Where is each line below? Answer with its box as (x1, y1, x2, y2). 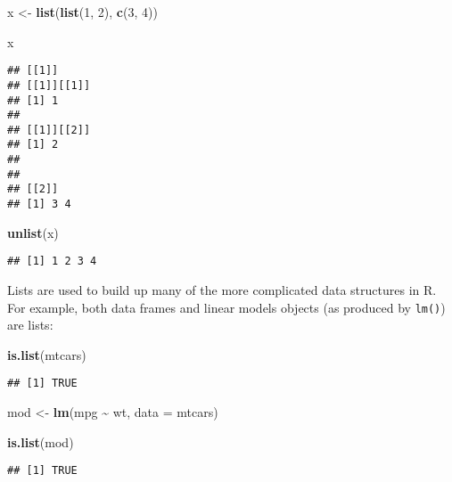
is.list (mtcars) (7, 345, 86, 364)
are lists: (7, 315, 53, 334)
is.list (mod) (7, 432, 74, 451)
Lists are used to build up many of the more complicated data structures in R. (7, 281, 437, 298)
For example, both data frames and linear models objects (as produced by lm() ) (7, 298, 446, 316)
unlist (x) (7, 223, 59, 241)
